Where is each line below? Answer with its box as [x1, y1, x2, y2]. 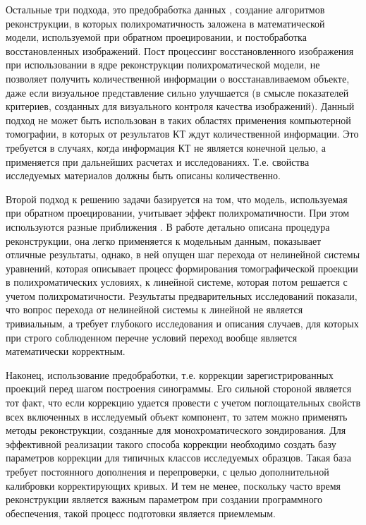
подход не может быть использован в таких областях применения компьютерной [6, 112, 351, 127]
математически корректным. [6, 344, 126, 358]
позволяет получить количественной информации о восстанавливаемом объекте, [6, 71, 350, 85]
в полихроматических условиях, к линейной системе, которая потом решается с [6, 274, 348, 289]
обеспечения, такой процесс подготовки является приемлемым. [6, 505, 276, 520]
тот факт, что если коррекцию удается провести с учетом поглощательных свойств [6, 395, 361, 410]
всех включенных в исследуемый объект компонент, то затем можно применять [6, 409, 348, 423]
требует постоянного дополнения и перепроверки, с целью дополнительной [6, 464, 329, 478]
